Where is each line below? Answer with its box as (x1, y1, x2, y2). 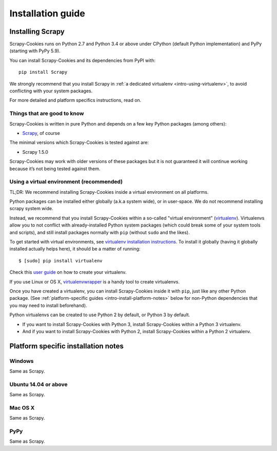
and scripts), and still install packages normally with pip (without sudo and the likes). (9, 229, 190, 235)
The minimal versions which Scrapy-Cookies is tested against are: (9, 139, 149, 146)
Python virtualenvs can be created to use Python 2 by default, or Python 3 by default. (9, 312, 190, 318)
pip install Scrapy (18, 69, 68, 75)
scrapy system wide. (9, 206, 53, 212)
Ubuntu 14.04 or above (9, 381, 68, 388)
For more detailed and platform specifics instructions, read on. (9, 97, 142, 104)
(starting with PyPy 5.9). (9, 48, 61, 54)
